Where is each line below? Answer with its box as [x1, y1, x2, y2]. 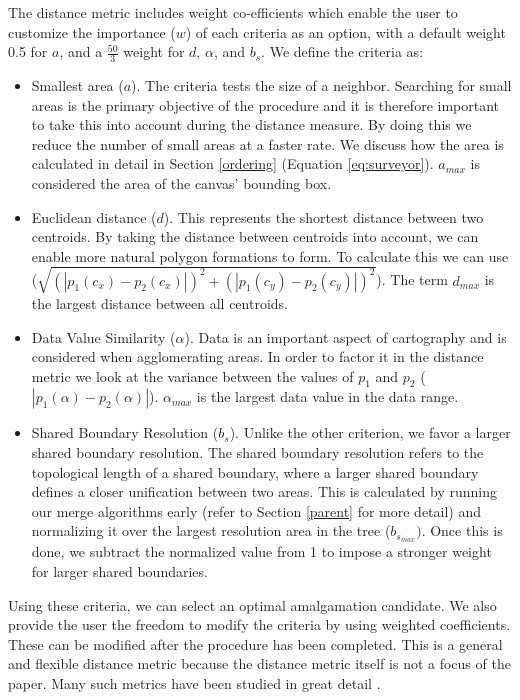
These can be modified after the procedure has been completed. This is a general [8, 633, 503, 654]
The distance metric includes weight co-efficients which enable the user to [8, 2, 458, 22]
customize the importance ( [8, 21, 176, 42]
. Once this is [421, 520, 503, 541]
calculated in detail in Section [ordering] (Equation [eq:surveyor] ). [31, 153, 434, 174]
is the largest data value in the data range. [196, 386, 459, 407]
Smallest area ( [31, 75, 124, 96]
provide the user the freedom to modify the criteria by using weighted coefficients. [8, 614, 511, 635]
